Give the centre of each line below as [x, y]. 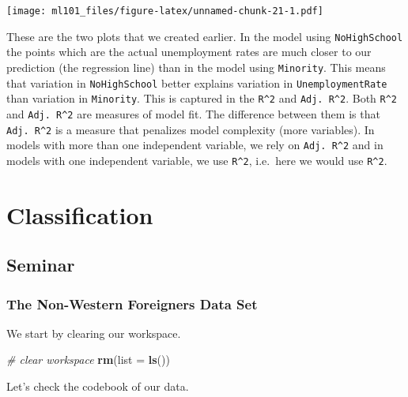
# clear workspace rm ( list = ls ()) [88, 360]
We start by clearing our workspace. [94, 333]
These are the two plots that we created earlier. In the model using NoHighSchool [205, 36]
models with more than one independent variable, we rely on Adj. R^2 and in [195, 145]
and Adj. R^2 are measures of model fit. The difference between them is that [193, 113]
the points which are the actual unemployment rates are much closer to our [189, 52]
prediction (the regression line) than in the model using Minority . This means [196, 67]
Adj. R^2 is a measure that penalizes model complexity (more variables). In [191, 129]
